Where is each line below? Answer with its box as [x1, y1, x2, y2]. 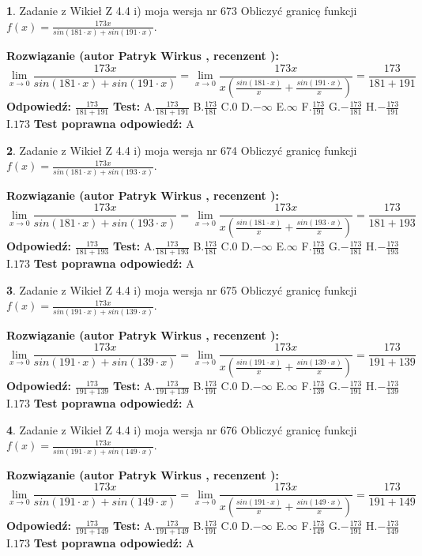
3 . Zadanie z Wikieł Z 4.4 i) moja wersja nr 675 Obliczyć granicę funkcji [6, 281, 357, 298]
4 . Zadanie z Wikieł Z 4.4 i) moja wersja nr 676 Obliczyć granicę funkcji [6, 421, 357, 438]
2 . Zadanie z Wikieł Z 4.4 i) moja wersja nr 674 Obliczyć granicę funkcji [6, 141, 357, 158]
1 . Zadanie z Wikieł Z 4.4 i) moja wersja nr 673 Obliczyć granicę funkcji [6, 2, 357, 18]
